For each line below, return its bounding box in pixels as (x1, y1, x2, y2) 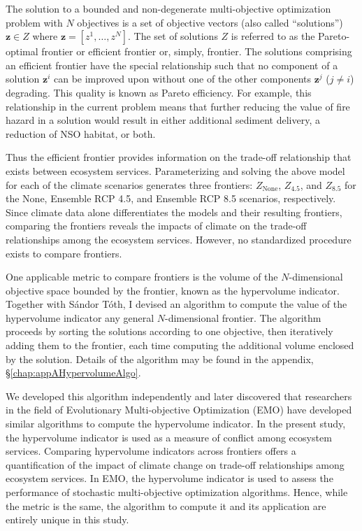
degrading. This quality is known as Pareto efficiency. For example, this (6, 85, 312, 99)
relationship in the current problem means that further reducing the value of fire (6, 99, 350, 113)
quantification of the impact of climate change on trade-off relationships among (6, 457, 345, 472)
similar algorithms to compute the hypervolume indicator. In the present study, (6, 416, 346, 431)
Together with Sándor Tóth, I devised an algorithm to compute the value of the (6, 297, 347, 311)
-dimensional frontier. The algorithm (165, 310, 321, 325)
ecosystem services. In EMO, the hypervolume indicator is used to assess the (6, 471, 333, 486)
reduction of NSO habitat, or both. (6, 126, 156, 141)
